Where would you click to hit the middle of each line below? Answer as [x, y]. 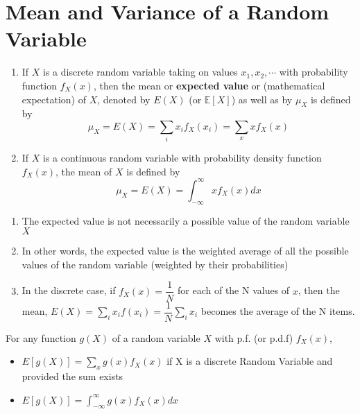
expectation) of [54, 99]
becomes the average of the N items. [278, 311]
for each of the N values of [234, 290]
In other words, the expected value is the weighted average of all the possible [185, 251]
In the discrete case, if [69, 290]
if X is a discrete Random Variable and [250, 361]
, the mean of [84, 171]
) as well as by [262, 99]
